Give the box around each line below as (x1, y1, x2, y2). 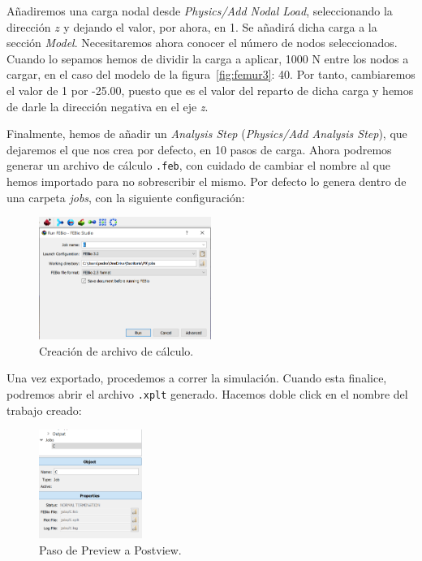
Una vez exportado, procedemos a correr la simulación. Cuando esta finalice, (6, 369, 387, 386)
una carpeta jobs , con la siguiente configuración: (6, 188, 245, 205)
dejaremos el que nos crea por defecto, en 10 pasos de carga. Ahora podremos (6, 140, 392, 158)
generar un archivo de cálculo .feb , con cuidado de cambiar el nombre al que (6, 157, 390, 174)
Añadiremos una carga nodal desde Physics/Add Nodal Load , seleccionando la (6, 2, 393, 19)
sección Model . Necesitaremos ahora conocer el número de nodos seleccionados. (6, 34, 398, 51)
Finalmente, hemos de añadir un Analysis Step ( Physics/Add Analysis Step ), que (6, 125, 407, 142)
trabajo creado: (6, 401, 82, 418)
